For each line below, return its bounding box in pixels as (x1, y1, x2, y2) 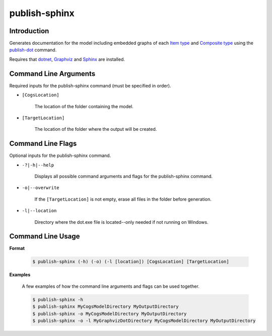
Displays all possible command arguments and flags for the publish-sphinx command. (34, 174, 213, 179)
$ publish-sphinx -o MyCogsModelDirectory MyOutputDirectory (32, 311, 187, 316)
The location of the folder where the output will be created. (34, 126, 157, 132)
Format (9, 245, 25, 251)
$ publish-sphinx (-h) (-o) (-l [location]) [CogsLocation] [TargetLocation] (32, 259, 229, 265)
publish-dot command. (9, 47, 57, 53)
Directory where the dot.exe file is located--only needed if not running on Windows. (34, 219, 209, 225)
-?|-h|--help (22, 162, 54, 168)
